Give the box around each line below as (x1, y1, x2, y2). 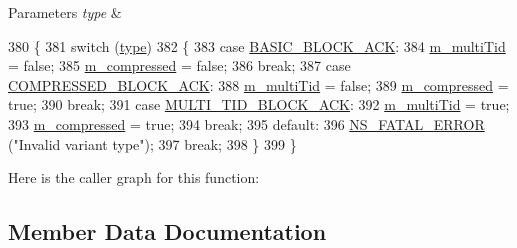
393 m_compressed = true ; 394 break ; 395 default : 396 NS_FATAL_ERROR (8, 113, 485, 134)
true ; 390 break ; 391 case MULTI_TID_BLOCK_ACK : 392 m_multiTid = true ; (8, 94, 510, 115)
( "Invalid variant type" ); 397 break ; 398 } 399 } (8, 133, 297, 154)
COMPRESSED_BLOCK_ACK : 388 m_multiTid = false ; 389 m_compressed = (8, 74, 509, 95)
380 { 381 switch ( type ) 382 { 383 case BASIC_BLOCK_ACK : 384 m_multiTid (8, 35, 506, 56)
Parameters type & (8, 2, 122, 22)
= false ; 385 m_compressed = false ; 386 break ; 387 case (8, 55, 351, 76)
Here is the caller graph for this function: (8, 167, 260, 188)
